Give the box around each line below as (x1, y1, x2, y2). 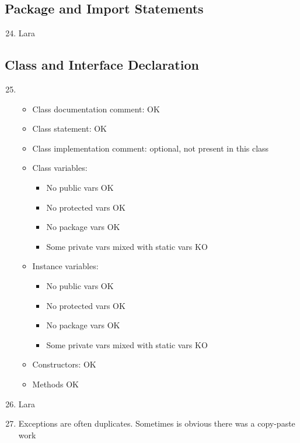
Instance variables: (32, 260, 99, 272)
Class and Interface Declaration (5, 56, 199, 74)
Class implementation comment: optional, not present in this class (32, 142, 269, 154)
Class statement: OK (32, 122, 107, 135)
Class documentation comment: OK (32, 102, 160, 115)
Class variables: (32, 162, 88, 174)
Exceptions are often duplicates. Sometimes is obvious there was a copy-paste (18, 417, 295, 430)
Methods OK (32, 377, 79, 390)
